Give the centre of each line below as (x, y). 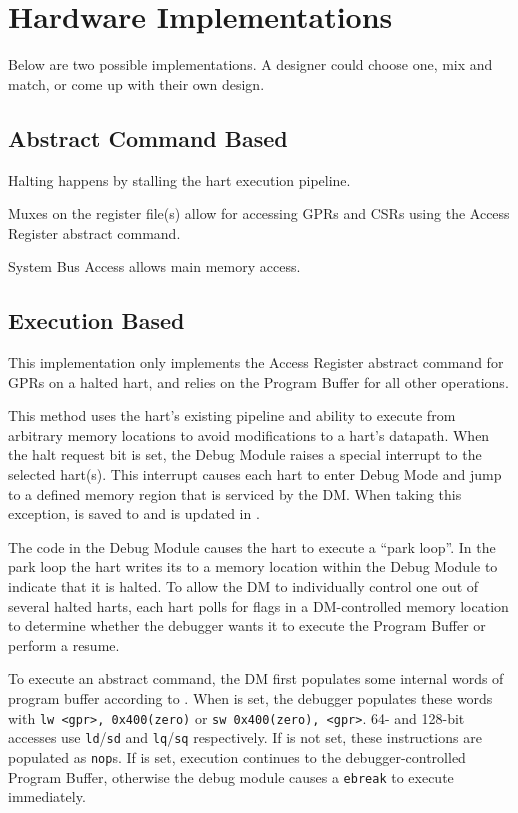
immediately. (47, 796)
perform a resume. (64, 644)
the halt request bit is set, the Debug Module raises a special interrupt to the (245, 454)
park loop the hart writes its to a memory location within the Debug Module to (253, 566)
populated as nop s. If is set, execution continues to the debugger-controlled (237, 756)
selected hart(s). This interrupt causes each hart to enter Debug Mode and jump (255, 474)
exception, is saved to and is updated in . (134, 513)
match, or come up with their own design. (136, 83)
